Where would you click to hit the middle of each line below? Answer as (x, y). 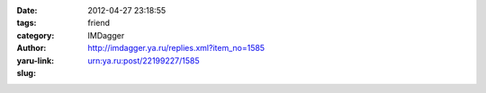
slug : (26, 72)
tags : (27, 23)
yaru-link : (35, 60)
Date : (27, 10)
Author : (31, 48)
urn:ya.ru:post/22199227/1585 (144, 60)
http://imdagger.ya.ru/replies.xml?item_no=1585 (176, 48)
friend (99, 23)
